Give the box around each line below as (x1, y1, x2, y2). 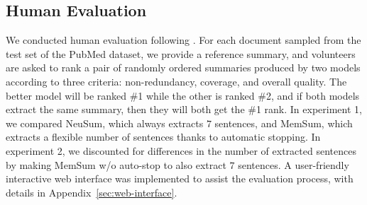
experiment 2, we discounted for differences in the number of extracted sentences (6, 143, 356, 158)
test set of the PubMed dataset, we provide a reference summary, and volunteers (6, 46, 356, 61)
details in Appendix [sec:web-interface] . (6, 184, 177, 199)
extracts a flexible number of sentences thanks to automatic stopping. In (6, 129, 321, 144)
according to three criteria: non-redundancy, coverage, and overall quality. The (6, 74, 347, 88)
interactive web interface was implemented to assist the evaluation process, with (6, 171, 354, 186)
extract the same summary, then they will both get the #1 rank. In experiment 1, (6, 102, 362, 117)
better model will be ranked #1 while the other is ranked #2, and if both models (6, 88, 360, 102)
